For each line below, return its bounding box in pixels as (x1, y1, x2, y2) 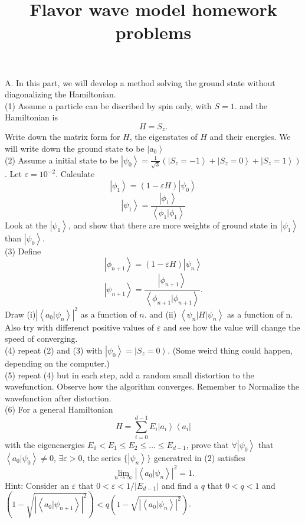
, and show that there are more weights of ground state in (68, 218, 278, 231)
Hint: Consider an (5, 479, 70, 491)
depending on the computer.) (5, 357, 110, 369)
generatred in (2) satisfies (153, 452, 245, 463)
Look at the (5, 218, 47, 231)
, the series (82, 452, 121, 463)
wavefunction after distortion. (5, 391, 111, 404)
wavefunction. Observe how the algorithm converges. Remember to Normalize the (5, 380, 300, 393)
